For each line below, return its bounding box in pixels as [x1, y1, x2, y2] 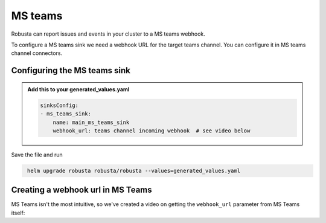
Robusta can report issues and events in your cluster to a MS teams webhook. [11, 30, 205, 37]
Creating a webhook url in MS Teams [11, 185, 152, 195]
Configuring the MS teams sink [11, 65, 131, 76]
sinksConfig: [40, 102, 78, 109]
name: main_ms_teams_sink [53, 118, 130, 126]
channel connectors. [11, 50, 63, 57]
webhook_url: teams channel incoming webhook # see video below [53, 127, 251, 134]
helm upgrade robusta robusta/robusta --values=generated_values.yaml [27, 167, 241, 174]
